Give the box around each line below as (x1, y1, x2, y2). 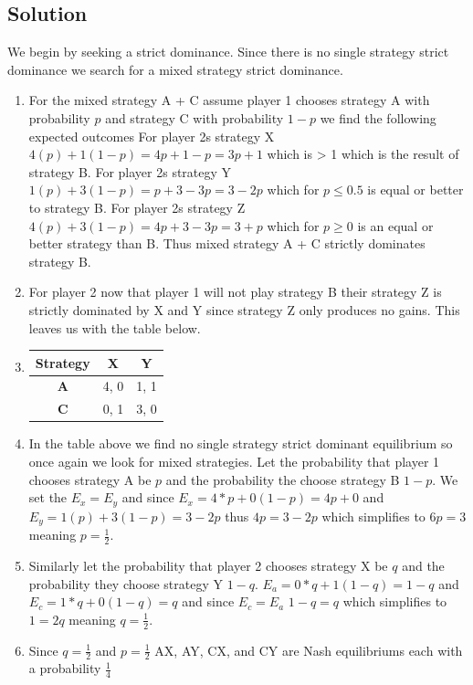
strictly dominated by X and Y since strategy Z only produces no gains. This (28, 300, 460, 319)
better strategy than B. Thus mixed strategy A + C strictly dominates (28, 234, 426, 253)
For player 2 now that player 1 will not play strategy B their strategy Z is (28, 282, 442, 301)
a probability (28, 659, 101, 678)
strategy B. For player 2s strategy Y (28, 162, 232, 181)
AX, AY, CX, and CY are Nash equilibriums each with (154, 640, 463, 659)
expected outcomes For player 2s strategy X (28, 126, 275, 145)
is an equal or (357, 216, 434, 235)
